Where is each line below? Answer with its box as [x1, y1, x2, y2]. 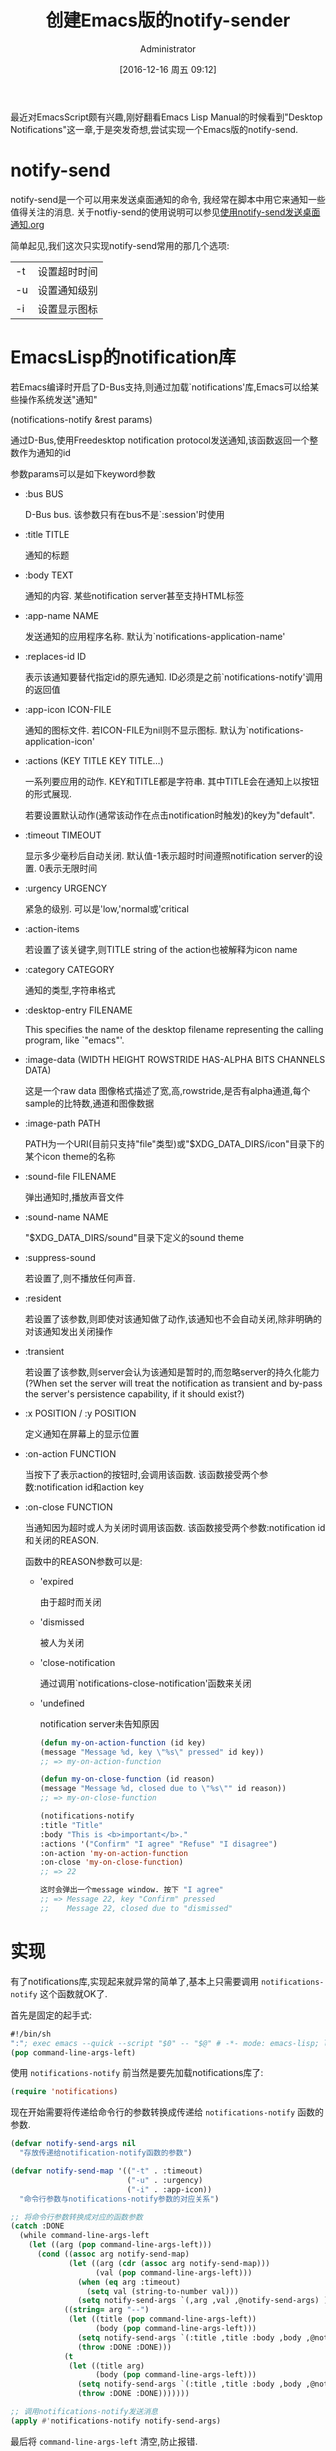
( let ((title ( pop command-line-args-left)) [68, 2314, 257, 2325]
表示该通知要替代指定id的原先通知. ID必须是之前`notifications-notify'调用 [24, 671, 323, 683]
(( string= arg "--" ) [63, 2305, 150, 2315]
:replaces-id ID [24, 650, 87, 662]
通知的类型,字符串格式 [24, 984, 116, 996]
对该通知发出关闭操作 [24, 1325, 113, 1337]
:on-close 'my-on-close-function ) [39, 1857, 184, 1868]
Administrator [139, 42, 197, 55]
